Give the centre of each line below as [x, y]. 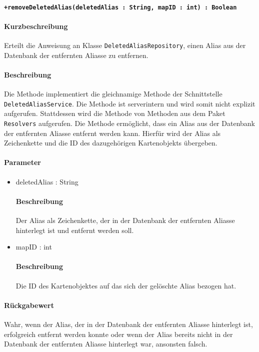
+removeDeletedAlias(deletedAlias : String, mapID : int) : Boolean [120, 7]
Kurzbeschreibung [36, 26]
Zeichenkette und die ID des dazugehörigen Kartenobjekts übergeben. [111, 143]
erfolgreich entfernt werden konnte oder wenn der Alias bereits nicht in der [118, 334]
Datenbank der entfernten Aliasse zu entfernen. [76, 55]
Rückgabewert [29, 305]
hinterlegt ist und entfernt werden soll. [75, 230]
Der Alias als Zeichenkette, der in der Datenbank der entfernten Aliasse [125, 220]
